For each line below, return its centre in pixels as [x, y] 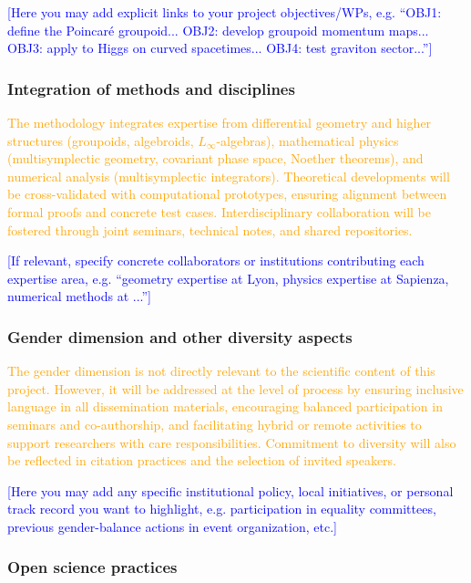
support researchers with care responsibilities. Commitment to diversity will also [232, 442]
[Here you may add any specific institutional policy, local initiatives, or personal [230, 490]
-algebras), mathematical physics [307, 140]
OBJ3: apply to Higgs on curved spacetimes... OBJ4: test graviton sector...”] [220, 48]
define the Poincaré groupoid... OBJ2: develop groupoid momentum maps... [218, 30]
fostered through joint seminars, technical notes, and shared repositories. [210, 229]
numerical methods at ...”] [80, 296]
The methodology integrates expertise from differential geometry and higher [220, 122]
